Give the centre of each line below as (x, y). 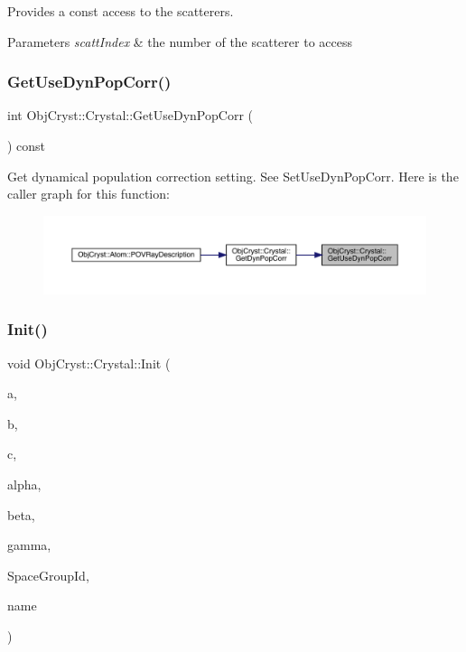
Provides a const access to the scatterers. (121, 11)
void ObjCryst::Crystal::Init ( (89, 363)
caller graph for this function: (89, 194)
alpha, (24, 484)
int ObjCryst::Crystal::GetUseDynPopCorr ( (130, 115)
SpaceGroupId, (48, 575)
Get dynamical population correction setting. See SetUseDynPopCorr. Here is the (233, 176)
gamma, (29, 545)
